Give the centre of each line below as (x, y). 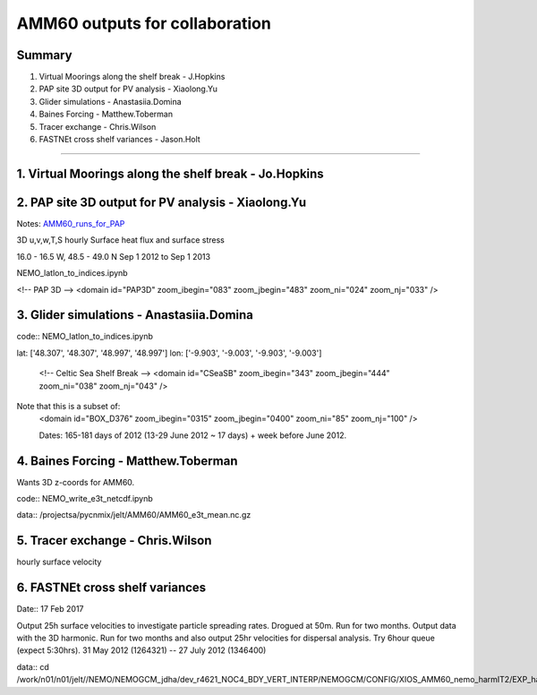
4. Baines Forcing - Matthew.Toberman (127, 461)
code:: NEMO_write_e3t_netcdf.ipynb (85, 499)
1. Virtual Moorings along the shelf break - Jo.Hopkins (170, 173)
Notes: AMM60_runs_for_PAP (71, 223)
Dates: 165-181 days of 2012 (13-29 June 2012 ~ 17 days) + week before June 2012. (193, 435)
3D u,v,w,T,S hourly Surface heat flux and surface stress (121, 240)
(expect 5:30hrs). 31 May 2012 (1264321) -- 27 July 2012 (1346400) (141, 650)
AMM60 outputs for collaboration (144, 23)
